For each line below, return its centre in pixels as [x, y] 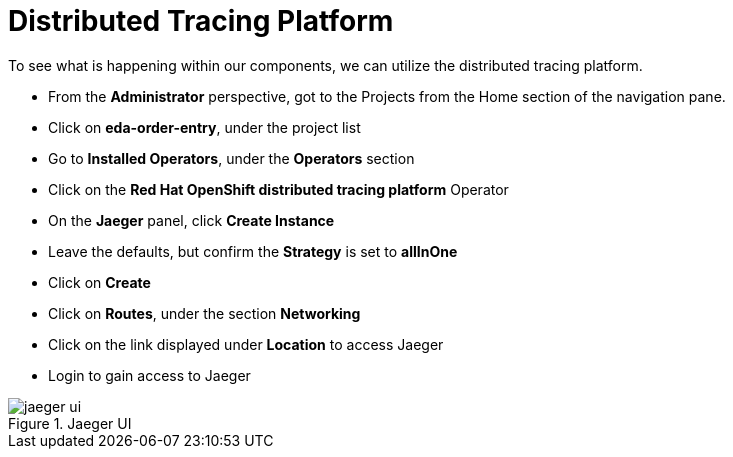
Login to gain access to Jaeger [149, 375]
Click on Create [99, 282]
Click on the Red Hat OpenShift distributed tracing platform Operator [278, 189]
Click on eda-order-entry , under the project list [204, 127]
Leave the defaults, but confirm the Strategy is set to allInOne [253, 251]
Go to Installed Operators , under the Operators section [231, 158]
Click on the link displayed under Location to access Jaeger [246, 344]
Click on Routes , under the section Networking [204, 313]
